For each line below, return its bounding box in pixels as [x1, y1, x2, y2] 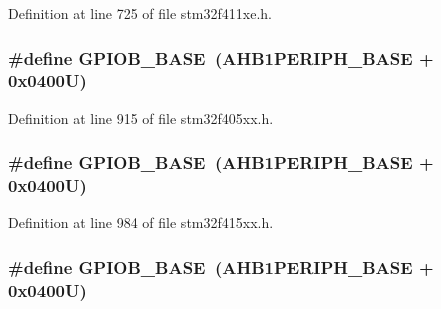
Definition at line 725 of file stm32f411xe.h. [8, 3, 272, 23]
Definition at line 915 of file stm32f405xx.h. [8, 107, 274, 128]
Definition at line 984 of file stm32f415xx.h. [8, 212, 274, 233]
